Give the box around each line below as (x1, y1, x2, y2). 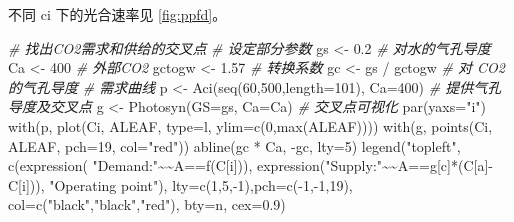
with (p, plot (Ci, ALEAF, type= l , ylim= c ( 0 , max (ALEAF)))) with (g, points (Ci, (8, 115, 493, 136)
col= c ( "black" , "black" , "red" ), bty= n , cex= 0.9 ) (8, 194, 286, 215)
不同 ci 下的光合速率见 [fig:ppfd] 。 (8, 4, 227, 24)
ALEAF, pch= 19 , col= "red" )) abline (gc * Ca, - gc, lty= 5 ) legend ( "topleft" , (8, 135, 461, 156)
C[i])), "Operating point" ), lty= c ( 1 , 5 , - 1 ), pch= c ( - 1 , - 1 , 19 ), (8, 174, 353, 195)
